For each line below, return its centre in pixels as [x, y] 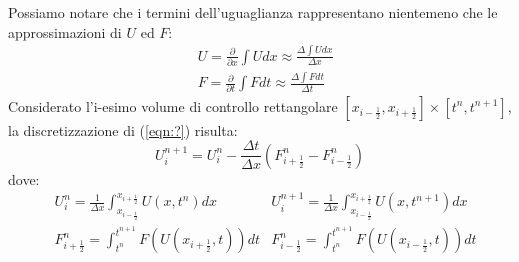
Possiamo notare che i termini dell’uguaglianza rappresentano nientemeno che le [253, 12]
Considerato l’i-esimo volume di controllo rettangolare [173, 105]
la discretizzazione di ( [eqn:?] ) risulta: [123, 129]
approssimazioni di [65, 31]
